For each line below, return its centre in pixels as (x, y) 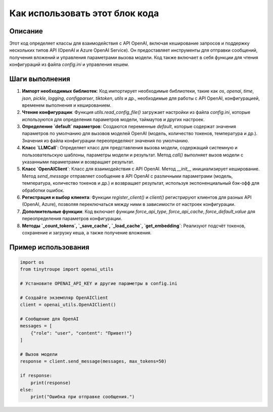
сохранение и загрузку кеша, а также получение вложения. (87, 232)
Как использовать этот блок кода (84, 13)
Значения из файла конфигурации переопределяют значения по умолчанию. (106, 140)
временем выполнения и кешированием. (66, 105)
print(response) (51, 383)
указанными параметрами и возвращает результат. (78, 162)
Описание (26, 31)
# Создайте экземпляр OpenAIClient (64, 298)
